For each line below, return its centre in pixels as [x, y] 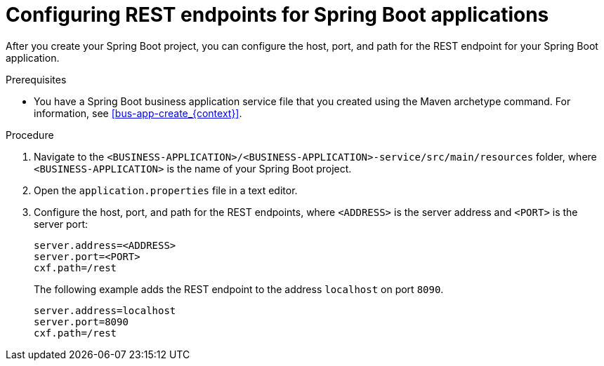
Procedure [30, 135]
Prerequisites [36, 79]
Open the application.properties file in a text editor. [166, 190]
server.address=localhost [105, 310]
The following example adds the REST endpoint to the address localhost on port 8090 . [239, 289]
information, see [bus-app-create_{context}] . [138, 113]
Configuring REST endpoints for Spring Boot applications [277, 15]
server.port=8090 [81, 321]
